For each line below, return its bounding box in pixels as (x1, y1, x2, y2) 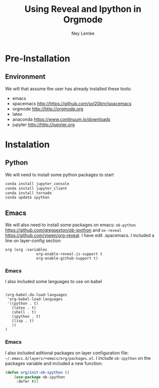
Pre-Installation (5, 53, 71, 64)
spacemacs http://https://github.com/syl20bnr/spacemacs (12, 100, 132, 106)
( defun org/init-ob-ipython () (5, 370, 70, 375)
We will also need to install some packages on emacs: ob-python (5, 222, 136, 228)
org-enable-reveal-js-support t (36, 251, 103, 257)
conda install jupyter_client (5, 186, 68, 191)
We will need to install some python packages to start (5, 172, 114, 178)
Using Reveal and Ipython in (24, 3, 142, 15)
